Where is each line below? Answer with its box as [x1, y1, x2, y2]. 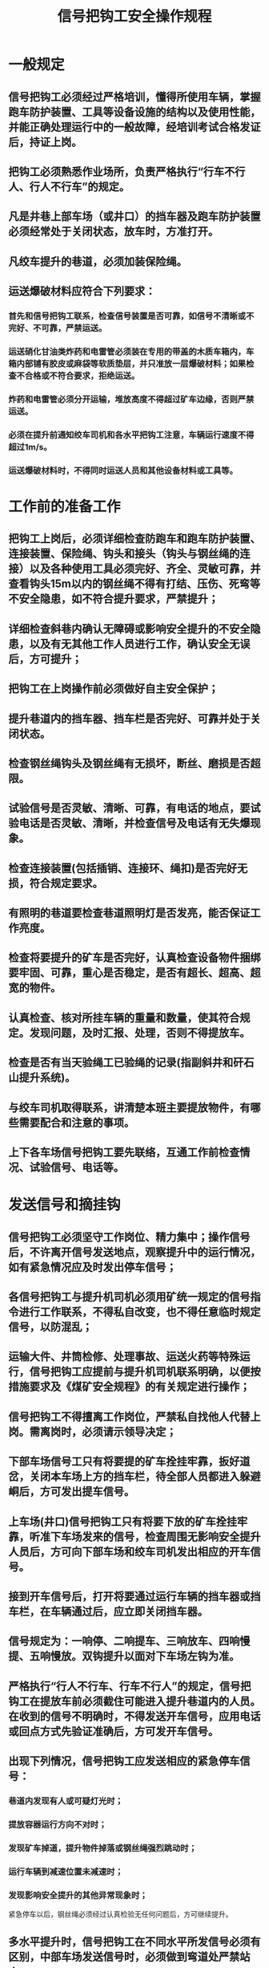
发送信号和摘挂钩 [8, 1196, 122, 1214]
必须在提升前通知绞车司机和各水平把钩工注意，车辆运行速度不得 [8, 429, 255, 440]
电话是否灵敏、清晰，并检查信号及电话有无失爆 [18, 817, 251, 830]
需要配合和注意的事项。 [18, 1115, 134, 1129]
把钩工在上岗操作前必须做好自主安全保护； [8, 682, 219, 695]
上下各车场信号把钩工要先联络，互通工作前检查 [8, 1146, 240, 1159]
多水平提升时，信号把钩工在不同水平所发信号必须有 [8, 1935, 261, 1949]
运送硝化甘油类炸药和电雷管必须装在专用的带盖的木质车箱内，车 [8, 346, 255, 357]
